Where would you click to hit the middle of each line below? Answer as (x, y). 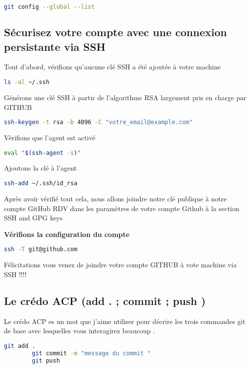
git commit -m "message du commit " (91, 353)
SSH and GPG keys (33, 218)
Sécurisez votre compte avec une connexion (115, 32)
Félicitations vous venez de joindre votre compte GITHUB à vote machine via (120, 265)
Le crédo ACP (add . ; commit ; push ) (105, 300)
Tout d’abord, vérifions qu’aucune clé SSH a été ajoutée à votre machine (112, 67)
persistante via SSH (55, 46)
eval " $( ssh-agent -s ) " (42, 153)
